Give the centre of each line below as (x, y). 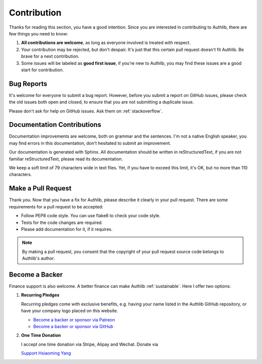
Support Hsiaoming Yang (46, 353)
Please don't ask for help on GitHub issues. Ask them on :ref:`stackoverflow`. (86, 111)
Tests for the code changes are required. (62, 222)
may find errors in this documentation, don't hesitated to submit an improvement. (90, 143)
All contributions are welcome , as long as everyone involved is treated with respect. (106, 43)
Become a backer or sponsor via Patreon (74, 319)
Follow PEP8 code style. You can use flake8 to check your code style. (91, 216)
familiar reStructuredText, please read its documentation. (66, 159)
